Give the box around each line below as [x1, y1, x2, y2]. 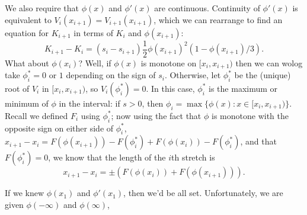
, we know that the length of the [48, 151, 166, 163]
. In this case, [146, 82, 195, 94]
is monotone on [140, 56, 197, 69]
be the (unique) [234, 69, 291, 81]
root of [5, 82, 30, 94]
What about [5, 56, 49, 69]
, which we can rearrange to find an [153, 13, 283, 25]
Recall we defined [5, 109, 68, 121]
